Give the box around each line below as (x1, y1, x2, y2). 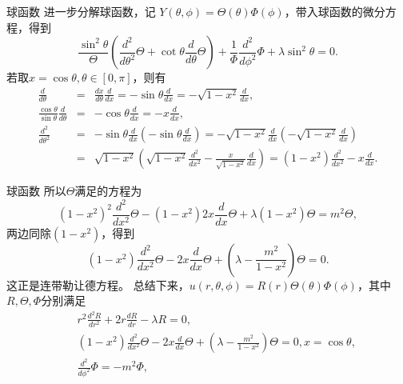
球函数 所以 (6, 182, 66, 199)
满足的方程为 (74, 182, 142, 199)
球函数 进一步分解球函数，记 (6, 3, 156, 19)
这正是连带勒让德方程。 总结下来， (6, 276, 190, 293)
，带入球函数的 (284, 3, 363, 19)
